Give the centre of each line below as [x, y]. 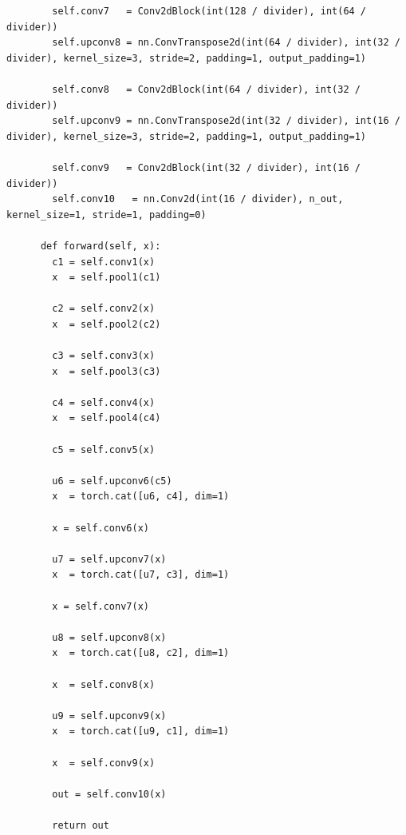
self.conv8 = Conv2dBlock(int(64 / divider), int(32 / [206, 89]
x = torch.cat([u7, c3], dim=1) [141, 575]
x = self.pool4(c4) [106, 418]
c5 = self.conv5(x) [104, 449]
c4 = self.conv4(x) [104, 402]
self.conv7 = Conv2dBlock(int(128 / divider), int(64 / [209, 11]
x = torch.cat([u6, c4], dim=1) [141, 497]
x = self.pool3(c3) [106, 371]
